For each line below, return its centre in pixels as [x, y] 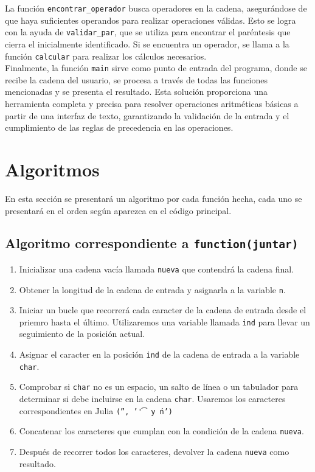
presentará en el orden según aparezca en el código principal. [118, 210]
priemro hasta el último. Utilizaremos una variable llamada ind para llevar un [164, 321]
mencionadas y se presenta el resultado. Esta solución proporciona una [137, 92]
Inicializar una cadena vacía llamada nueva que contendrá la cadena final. [157, 269]
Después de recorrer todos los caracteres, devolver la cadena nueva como [154, 451]
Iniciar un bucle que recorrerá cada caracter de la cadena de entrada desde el [163, 310]
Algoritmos [52, 169]
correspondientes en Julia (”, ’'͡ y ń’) [96, 410]
